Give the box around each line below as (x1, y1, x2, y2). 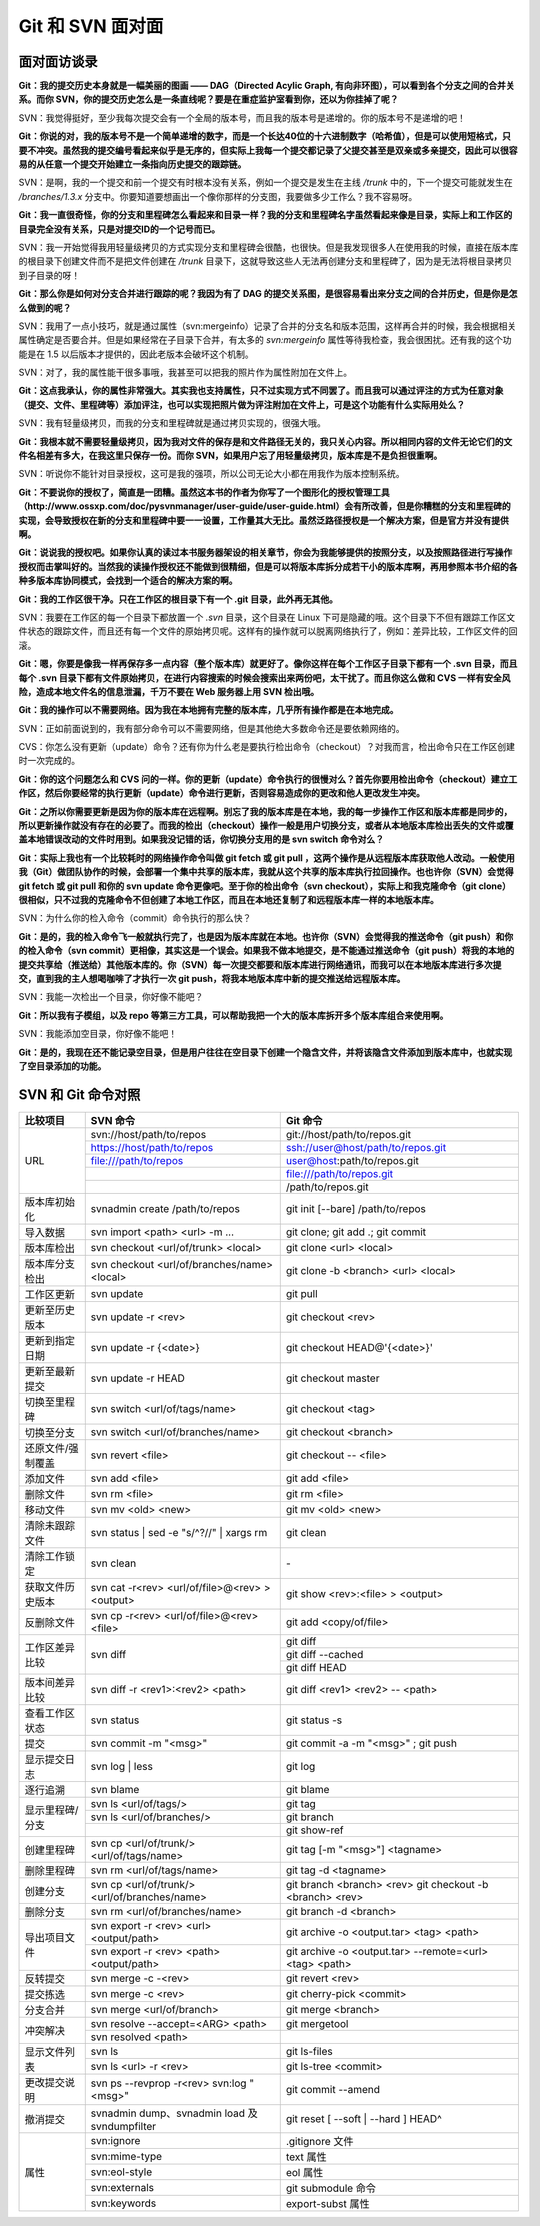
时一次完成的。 (18, 755, 80, 767)
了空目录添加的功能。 (18, 1060, 107, 1072)
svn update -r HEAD (90, 1371, 185, 1385)
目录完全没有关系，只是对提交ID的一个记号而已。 (18, 223, 221, 235)
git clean (285, 1525, 327, 1539)
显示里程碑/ (24, 1803, 79, 1817)
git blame (285, 1782, 330, 1796)
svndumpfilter (90, 2119, 157, 2133)
